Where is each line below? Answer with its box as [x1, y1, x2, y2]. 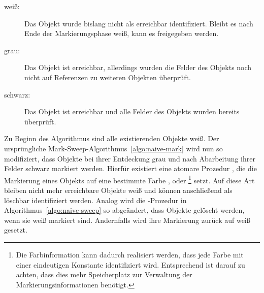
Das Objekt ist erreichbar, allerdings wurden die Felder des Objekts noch [24, 62, 252, 73]
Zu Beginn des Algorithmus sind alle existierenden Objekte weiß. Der [4, 133, 219, 144]
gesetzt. [4, 224, 27, 235]
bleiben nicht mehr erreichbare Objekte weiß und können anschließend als [4, 184, 233, 195]
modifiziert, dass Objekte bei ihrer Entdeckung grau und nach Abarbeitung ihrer [4, 153, 255, 164]
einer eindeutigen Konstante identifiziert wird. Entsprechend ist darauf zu [16, 259, 245, 270]
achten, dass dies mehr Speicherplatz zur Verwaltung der [16, 269, 192, 280]
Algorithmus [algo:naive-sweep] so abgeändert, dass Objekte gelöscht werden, [4, 205, 245, 215]
